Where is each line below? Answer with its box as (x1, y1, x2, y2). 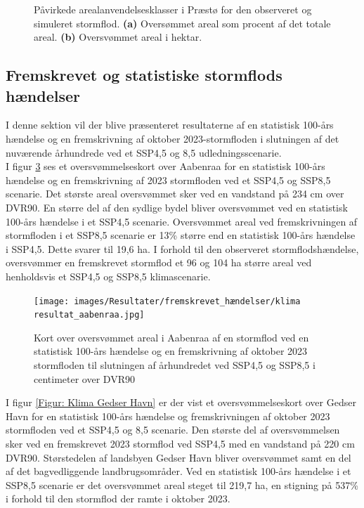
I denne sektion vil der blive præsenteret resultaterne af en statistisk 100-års (6, 117, 334, 132)
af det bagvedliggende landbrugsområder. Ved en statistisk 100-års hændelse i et (6, 464, 351, 478)
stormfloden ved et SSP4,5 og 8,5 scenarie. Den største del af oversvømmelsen (6, 422, 340, 437)
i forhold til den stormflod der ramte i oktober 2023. (6, 491, 230, 506)
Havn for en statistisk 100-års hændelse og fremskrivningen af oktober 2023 (6, 408, 330, 423)
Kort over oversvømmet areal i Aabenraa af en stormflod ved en (34, 330, 309, 344)
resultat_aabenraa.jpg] (34, 310, 145, 320)
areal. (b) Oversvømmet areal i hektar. (34, 30, 202, 44)
